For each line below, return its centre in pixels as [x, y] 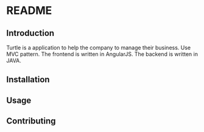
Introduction [30, 33]
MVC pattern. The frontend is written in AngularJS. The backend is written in [102, 54]
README [29, 11]
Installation [28, 80]
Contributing [31, 121]
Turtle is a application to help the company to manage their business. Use [99, 47]
